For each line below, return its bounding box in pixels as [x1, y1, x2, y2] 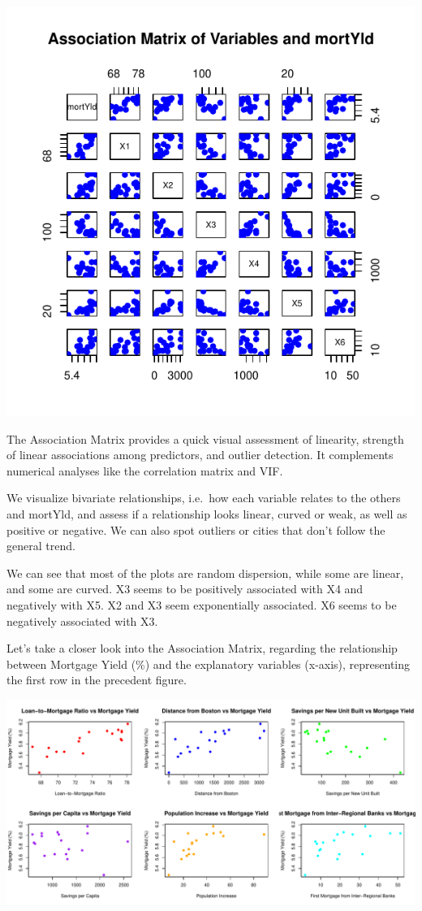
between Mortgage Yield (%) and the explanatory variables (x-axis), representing [6, 655, 411, 672]
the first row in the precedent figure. [6, 671, 187, 688]
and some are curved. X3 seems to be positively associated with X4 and [6, 580, 364, 597]
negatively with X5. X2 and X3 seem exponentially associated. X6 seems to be [6, 596, 397, 613]
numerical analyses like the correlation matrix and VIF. [6, 462, 283, 479]
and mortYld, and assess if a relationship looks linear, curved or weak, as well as [6, 505, 407, 522]
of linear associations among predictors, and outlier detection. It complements [6, 446, 394, 463]
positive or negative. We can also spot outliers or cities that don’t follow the [6, 521, 385, 538]
